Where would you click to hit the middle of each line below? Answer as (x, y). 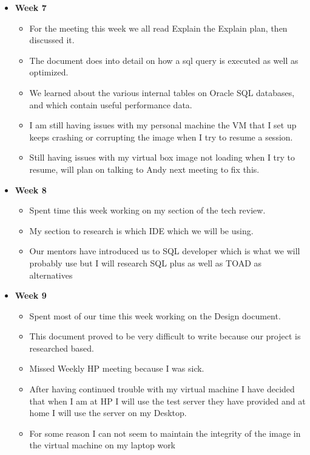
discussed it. (52, 40)
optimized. (49, 72)
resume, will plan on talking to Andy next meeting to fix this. (144, 169)
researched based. (62, 348)
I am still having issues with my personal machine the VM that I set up (163, 125)
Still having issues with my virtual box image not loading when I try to (162, 157)
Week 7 (31, 7)
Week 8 (31, 189)
